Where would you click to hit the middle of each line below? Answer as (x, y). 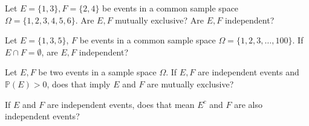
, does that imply (79, 83)
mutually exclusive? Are (160, 20)
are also (248, 104)
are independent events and (249, 72)
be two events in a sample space (97, 72)
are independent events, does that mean (121, 104)
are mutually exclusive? (190, 83)
